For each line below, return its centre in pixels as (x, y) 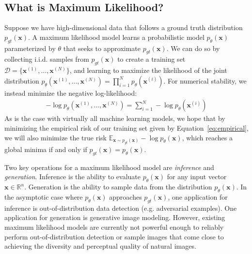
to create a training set (151, 59)
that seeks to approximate (102, 48)
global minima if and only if (46, 149)
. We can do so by (193, 48)
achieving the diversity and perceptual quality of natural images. (100, 246)
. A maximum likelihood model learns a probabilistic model (116, 37)
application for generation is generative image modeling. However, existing (115, 217)
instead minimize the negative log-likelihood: (71, 93)
